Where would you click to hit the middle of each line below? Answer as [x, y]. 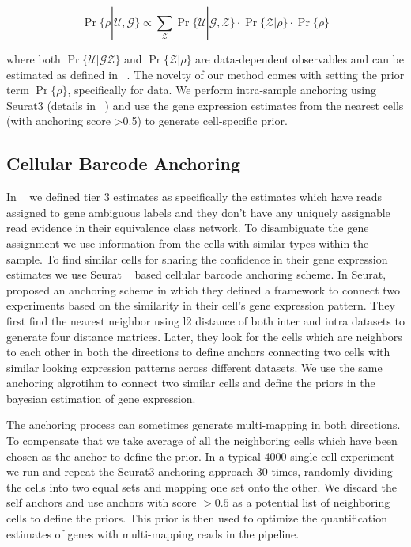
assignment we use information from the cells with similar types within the [188, 243]
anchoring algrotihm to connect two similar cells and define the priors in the [191, 383]
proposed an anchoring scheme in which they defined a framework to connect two [204, 289]
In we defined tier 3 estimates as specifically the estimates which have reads [194, 197]
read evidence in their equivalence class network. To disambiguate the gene [188, 228]
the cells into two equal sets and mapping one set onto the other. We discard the [202, 486]
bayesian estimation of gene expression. [101, 398]
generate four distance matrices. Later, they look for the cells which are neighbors [204, 336]
